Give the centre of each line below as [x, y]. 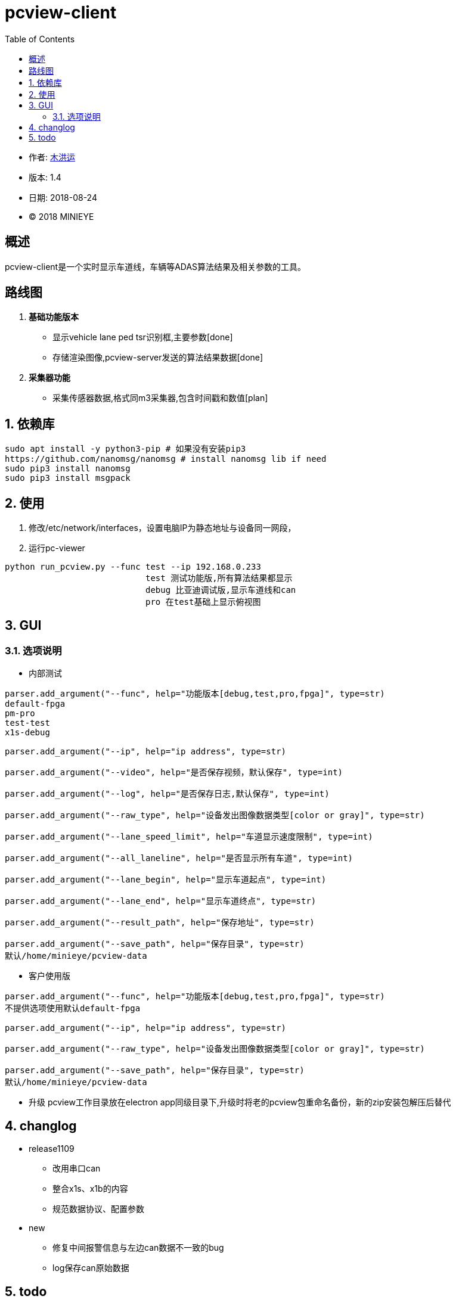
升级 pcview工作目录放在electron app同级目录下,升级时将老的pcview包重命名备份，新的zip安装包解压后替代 [240, 1102]
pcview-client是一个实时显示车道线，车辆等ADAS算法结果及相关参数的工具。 [156, 266]
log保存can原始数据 [91, 1268]
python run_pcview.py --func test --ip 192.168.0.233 [133, 567]
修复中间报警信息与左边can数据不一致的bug [138, 1248]
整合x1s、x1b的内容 [90, 1189]
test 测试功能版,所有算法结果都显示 [219, 578]
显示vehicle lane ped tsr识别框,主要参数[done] [143, 337]
